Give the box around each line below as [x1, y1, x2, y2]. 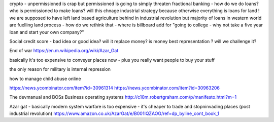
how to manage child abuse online [9, 75, 81, 82]
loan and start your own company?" [9, 29, 84, 35]
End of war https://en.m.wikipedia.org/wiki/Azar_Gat [9, 48, 119, 54]
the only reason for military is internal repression [9, 66, 111, 72]
